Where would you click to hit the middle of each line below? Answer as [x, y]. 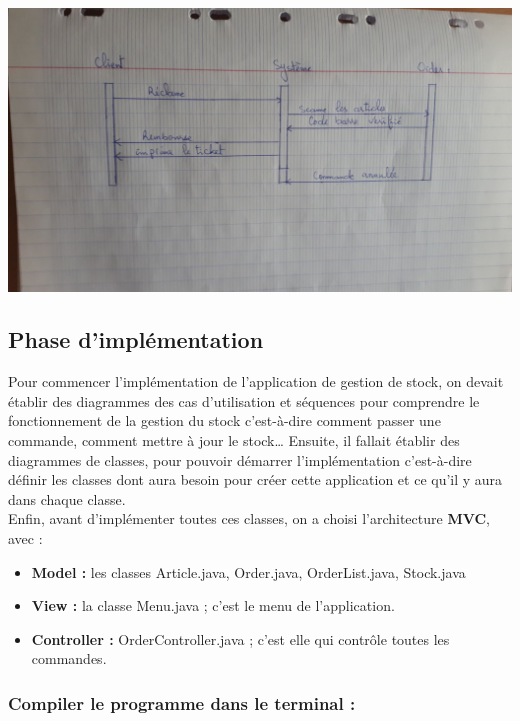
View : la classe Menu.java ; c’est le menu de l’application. [213, 605]
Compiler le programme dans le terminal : [182, 702]
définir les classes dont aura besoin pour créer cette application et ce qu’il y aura [255, 479]
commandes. [69, 658]
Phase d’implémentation [136, 339]
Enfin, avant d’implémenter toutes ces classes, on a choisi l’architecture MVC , [249, 518]
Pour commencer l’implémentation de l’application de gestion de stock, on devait [256, 381]
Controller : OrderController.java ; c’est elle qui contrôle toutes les [240, 638]
